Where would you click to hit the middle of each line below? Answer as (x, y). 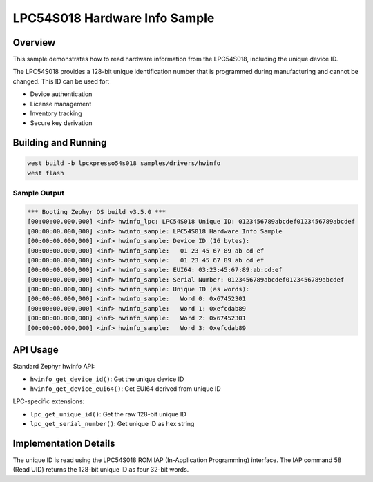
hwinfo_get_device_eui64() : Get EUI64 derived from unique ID (125, 388)
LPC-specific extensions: (49, 401)
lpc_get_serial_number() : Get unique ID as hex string (112, 424)
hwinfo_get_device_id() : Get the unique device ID (107, 379)
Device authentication (61, 94)
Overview (34, 42)
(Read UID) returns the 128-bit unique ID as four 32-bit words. (101, 470)
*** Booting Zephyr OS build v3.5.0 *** (96, 212)
